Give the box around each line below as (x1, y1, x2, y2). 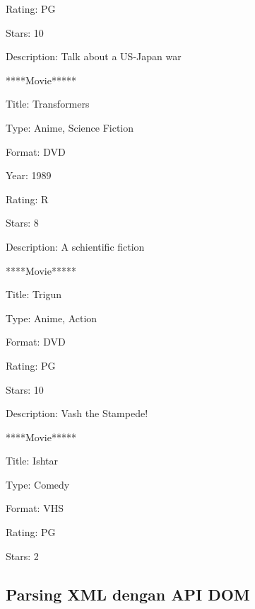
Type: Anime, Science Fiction (6, 120, 134, 135)
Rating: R (6, 191, 49, 206)
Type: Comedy (6, 477, 70, 491)
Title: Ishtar (6, 453, 59, 468)
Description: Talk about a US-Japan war (6, 49, 182, 64)
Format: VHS (6, 501, 64, 516)
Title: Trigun (6, 287, 62, 302)
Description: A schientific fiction (6, 239, 145, 254)
